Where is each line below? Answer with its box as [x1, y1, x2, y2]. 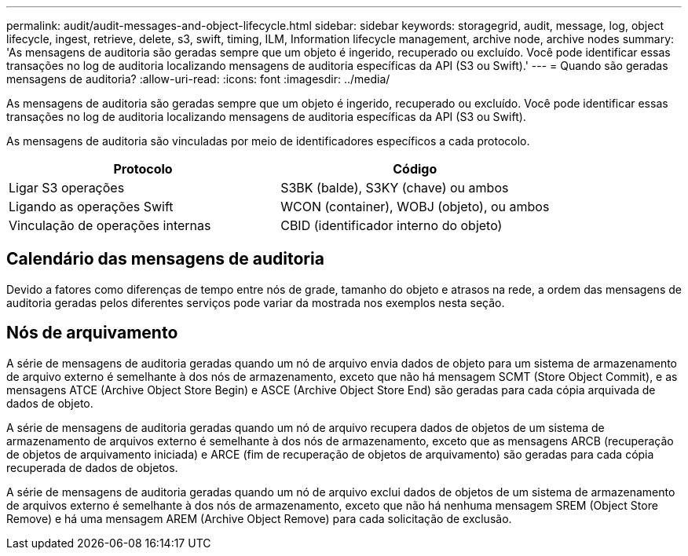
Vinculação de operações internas [9, 218, 211, 233]
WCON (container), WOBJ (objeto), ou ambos [280, 199, 550, 214]
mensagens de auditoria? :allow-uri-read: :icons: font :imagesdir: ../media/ [6, 72, 390, 86]
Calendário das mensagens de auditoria [6, 249, 324, 269]
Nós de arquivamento [6, 323, 178, 343]
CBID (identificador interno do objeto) [280, 218, 503, 233]
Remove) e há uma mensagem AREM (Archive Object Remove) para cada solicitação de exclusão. [6, 511, 512, 525]
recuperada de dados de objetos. [6, 460, 178, 474]
